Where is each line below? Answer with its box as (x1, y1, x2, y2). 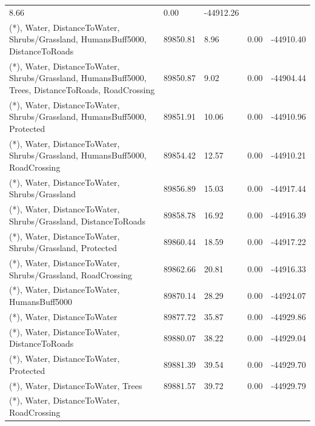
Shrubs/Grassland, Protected (9, 241, 118, 254)
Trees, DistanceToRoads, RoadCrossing (9, 83, 155, 96)
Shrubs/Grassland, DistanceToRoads (9, 214, 145, 227)
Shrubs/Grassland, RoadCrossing (9, 268, 133, 281)
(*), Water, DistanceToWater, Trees (9, 379, 142, 392)
